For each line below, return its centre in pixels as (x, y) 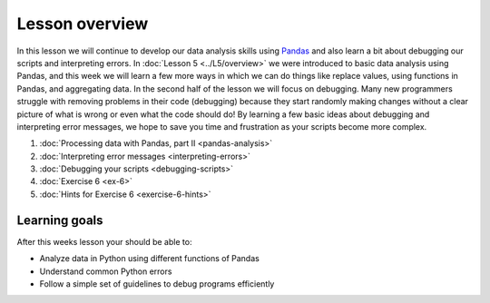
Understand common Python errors (106, 271)
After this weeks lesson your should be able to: (104, 241)
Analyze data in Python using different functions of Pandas (150, 259)
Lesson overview (83, 24)
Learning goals (60, 220)
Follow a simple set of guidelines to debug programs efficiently (157, 283)
